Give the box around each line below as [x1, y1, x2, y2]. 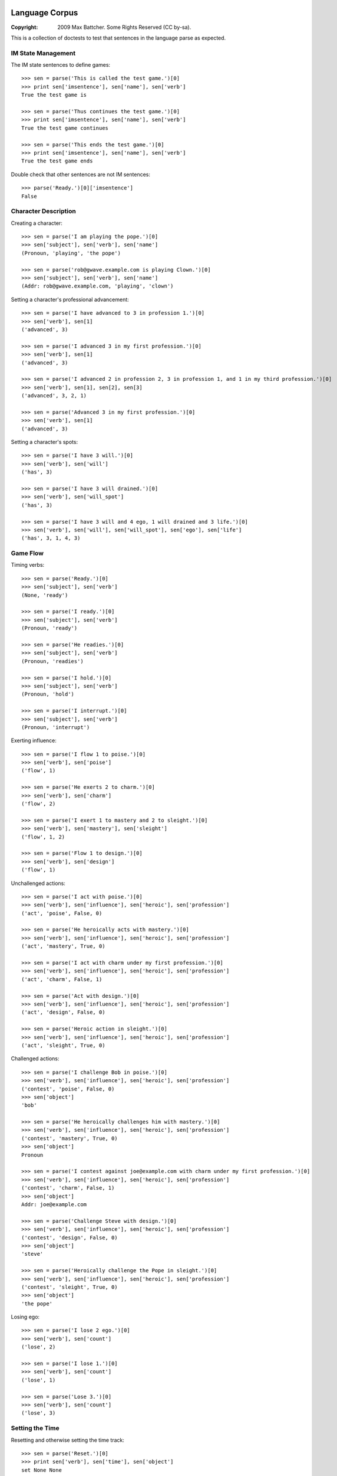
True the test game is [21, 92, 87, 99]
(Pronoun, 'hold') [21, 691, 75, 698]
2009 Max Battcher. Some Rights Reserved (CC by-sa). [57, 24, 191, 31]
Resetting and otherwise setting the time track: [11, 1436, 125, 1444]
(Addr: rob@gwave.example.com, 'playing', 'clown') [21, 283, 174, 289]
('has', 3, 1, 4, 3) [21, 535, 81, 541]
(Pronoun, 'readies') [21, 658, 84, 664]
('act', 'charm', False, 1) [21, 976, 103, 982]
